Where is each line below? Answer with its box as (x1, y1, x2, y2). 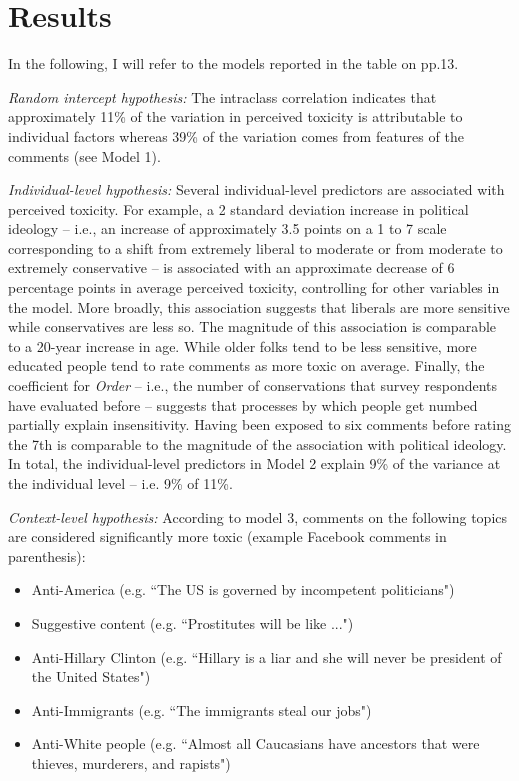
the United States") (31, 666, 151, 687)
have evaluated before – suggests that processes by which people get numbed (8, 394, 478, 415)
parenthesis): (8, 545, 86, 566)
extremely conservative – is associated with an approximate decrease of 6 (8, 257, 455, 278)
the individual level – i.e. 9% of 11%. (8, 473, 233, 493)
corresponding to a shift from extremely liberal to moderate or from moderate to (8, 237, 503, 258)
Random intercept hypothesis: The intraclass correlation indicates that (8, 86, 437, 107)
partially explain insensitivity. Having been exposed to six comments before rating (8, 414, 511, 435)
